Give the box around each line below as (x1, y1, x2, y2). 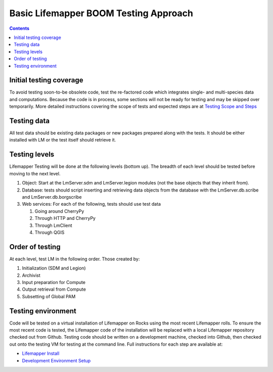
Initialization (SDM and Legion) (22, 265, 86, 271)
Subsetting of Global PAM (22, 293, 76, 299)
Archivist (22, 272, 40, 278)
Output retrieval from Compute (22, 286, 86, 293)
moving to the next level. (9, 170, 61, 176)
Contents (9, 25, 30, 31)
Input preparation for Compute (22, 279, 86, 285)
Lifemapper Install (22, 350, 60, 356)
